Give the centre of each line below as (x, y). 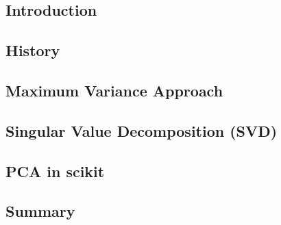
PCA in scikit (55, 171)
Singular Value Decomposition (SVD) (142, 130)
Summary (40, 211)
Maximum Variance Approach (114, 90)
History (33, 50)
